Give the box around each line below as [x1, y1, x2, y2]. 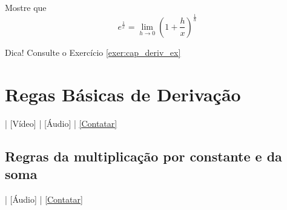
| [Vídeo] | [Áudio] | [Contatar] [5, 117, 117, 129]
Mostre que [5, 1, 47, 13]
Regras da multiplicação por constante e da [5, 146, 282, 165]
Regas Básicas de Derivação [5, 81, 241, 106]
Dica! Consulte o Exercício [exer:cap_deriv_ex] [5, 46, 181, 58]
